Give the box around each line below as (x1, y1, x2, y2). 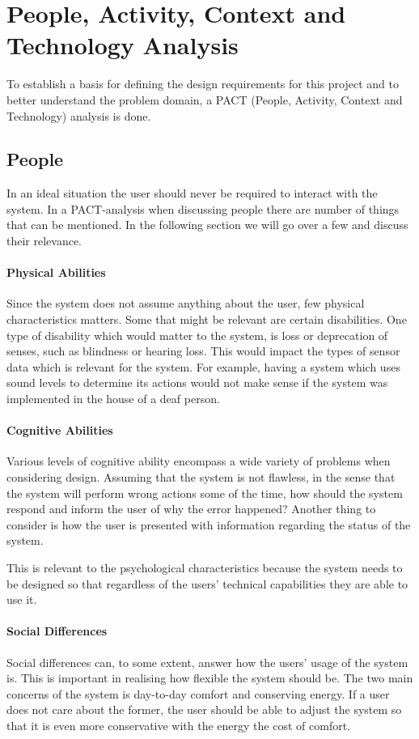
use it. (6, 591, 37, 608)
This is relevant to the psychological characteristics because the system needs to (6, 558, 403, 575)
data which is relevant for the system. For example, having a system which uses (6, 358, 400, 375)
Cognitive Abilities (6, 422, 113, 439)
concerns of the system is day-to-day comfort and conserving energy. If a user (6, 685, 390, 702)
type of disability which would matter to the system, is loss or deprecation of (6, 326, 388, 343)
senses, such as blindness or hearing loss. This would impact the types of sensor (6, 342, 400, 359)
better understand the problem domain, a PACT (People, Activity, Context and (6, 91, 403, 108)
